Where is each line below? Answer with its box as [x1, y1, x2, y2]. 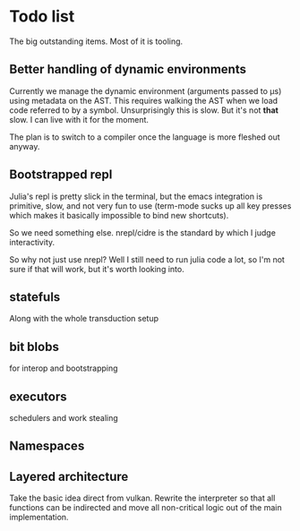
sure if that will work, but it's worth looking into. [9, 263, 185, 274]
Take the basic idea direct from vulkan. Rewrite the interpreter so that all [9, 492, 276, 503]
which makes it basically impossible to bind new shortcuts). [9, 210, 229, 220]
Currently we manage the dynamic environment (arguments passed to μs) [9, 85, 282, 96]
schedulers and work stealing [9, 413, 118, 423]
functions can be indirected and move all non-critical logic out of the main [9, 502, 282, 513]
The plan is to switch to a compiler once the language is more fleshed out [9, 132, 280, 142]
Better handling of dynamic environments [9, 62, 246, 77]
